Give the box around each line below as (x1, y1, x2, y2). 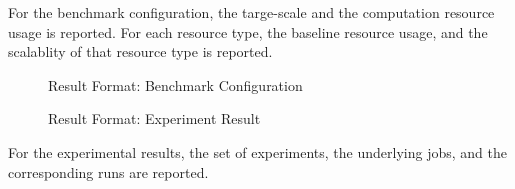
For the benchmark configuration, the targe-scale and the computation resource (8, 2, 495, 22)
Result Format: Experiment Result (48, 108, 261, 129)
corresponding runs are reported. (8, 161, 209, 182)
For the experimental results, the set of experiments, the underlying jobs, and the (8, 141, 507, 162)
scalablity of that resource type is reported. (8, 41, 273, 62)
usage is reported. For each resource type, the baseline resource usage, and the (8, 21, 488, 42)
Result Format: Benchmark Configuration (48, 74, 303, 95)
